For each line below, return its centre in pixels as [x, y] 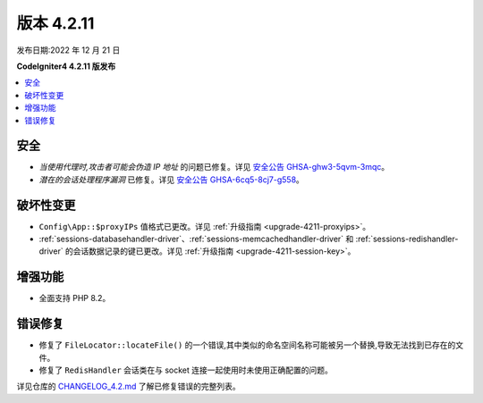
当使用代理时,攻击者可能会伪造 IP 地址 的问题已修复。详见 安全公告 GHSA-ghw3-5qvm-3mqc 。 [214, 167]
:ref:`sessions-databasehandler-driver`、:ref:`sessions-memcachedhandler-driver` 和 [196, 239]
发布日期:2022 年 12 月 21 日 [68, 50]
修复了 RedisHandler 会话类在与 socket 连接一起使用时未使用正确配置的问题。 [186, 370]
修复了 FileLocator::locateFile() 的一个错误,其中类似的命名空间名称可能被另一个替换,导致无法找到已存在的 [247, 345]
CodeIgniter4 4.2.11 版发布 [66, 66]
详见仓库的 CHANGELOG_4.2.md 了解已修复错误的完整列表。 [128, 386]
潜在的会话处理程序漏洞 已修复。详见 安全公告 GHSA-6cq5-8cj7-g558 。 [171, 180]
